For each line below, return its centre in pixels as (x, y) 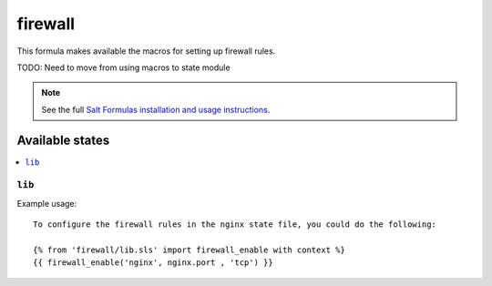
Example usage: (47, 203)
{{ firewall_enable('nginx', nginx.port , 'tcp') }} (153, 263)
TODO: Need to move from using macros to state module (124, 67)
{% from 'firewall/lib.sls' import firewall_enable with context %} (189, 250)
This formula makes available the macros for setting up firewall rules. (146, 51)
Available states (63, 140)
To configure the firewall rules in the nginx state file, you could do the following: (235, 225)
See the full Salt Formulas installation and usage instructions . (156, 109)
